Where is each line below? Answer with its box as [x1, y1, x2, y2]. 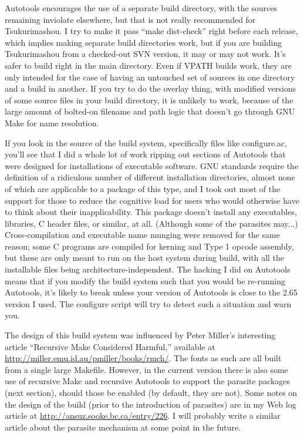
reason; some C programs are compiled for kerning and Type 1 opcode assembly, [5, 240, 294, 252]
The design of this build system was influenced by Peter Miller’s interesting [5, 329, 276, 341]
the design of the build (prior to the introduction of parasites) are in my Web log [5, 398, 296, 410]
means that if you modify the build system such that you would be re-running [5, 274, 285, 287]
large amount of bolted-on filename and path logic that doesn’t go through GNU [5, 105, 295, 117]
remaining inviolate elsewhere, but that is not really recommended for [5, 13, 256, 25]
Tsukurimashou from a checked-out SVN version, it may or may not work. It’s [5, 48, 286, 60]
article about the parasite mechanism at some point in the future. [5, 421, 241, 433]
